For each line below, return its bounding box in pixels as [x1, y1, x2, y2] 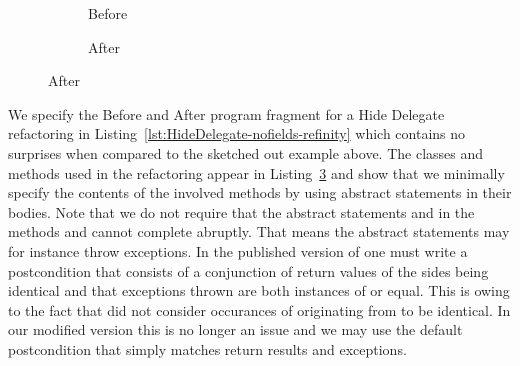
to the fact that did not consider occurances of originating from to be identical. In [8, 299, 511, 320]
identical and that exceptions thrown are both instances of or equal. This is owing [8, 280, 510, 301]
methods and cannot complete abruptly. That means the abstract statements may [8, 221, 510, 242]
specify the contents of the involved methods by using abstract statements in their [8, 182, 512, 203]
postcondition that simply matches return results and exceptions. [8, 338, 407, 359]
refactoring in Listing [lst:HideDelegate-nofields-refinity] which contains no [8, 123, 466, 144]
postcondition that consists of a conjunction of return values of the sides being [8, 260, 489, 281]
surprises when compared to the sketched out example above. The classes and [8, 142, 484, 163]
